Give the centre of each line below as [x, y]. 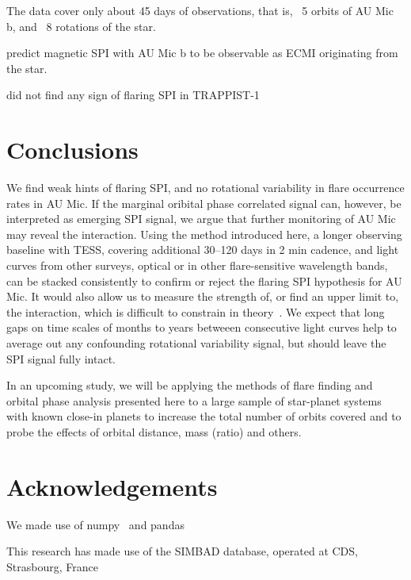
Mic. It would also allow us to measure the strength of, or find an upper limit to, [203, 296]
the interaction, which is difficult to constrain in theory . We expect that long [196, 311]
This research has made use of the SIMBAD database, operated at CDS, [182, 551]
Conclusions [72, 150]
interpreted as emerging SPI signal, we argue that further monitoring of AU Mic [201, 219]
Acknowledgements [112, 486]
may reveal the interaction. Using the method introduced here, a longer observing [204, 234]
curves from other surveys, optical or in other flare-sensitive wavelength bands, [197, 265]
